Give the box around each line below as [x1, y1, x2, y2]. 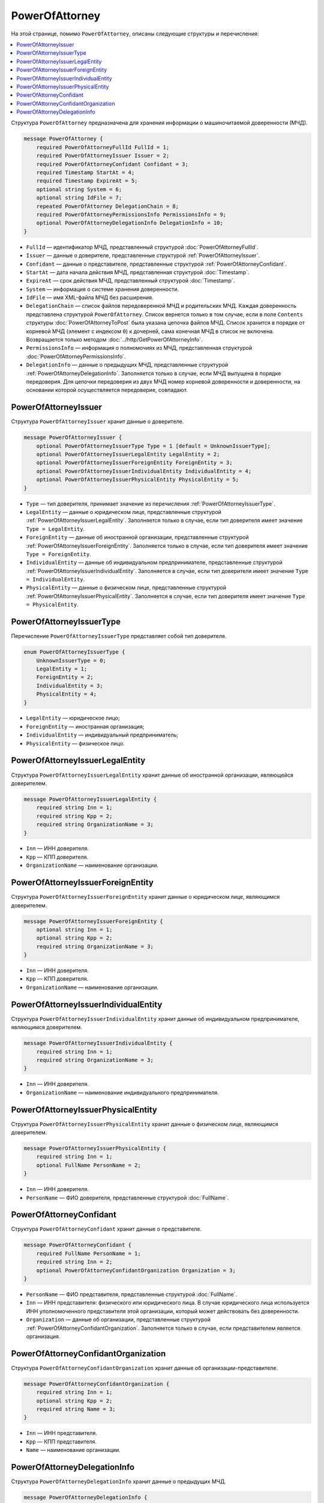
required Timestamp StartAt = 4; [36, 169, 135, 176]
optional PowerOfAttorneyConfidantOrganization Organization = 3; [36, 1267, 236, 1274]
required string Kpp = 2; [36, 812, 113, 819]
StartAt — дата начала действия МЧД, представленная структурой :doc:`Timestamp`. [26, 268, 250, 276]
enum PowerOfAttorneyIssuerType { [23, 649, 125, 655]
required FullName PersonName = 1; [36, 1250, 141, 1257]
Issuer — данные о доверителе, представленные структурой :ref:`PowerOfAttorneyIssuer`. [26, 252, 260, 259]
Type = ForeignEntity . [26, 550, 91, 557]
